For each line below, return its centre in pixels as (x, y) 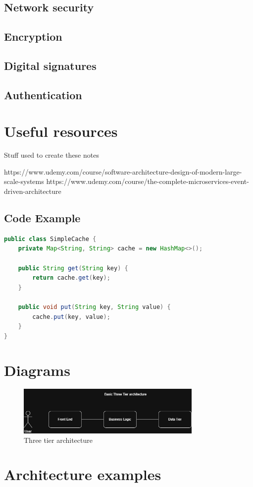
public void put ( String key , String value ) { (94, 307)
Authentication (43, 94)
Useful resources (61, 131)
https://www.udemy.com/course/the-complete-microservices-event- (148, 181)
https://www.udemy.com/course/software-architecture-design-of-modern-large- (123, 171)
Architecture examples (83, 474)
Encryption (33, 36)
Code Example (42, 218)
